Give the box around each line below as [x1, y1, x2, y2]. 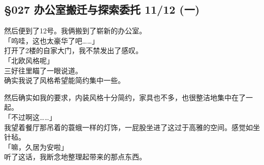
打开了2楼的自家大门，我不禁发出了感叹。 [4, 45, 143, 56]
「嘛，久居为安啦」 [4, 141, 68, 152]
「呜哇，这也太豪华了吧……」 [4, 35, 99, 46]
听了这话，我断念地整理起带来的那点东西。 [4, 151, 146, 162]
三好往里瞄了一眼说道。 [4, 65, 82, 75]
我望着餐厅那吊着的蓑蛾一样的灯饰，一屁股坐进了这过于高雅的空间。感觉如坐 [4, 121, 260, 132]
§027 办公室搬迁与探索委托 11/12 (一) [4, 2, 200, 17]
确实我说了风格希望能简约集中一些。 [4, 75, 125, 86]
